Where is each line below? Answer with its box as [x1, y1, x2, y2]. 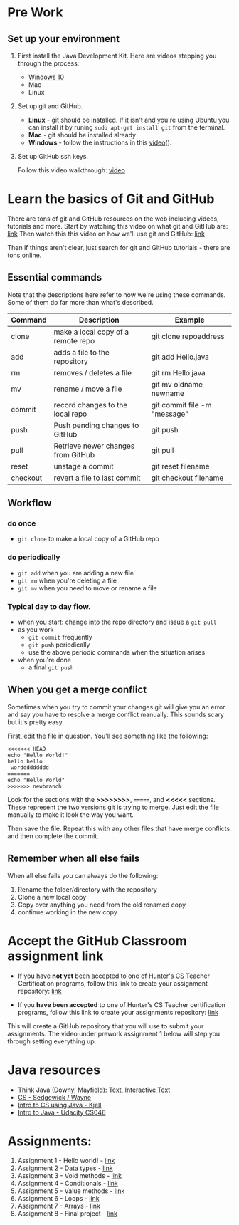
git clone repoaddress [151, 331, 225, 341]
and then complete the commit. [7, 831, 100, 840]
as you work [17, 625, 54, 634]
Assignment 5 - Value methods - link [17, 1187, 125, 1195]
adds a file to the [53, 347, 110, 357]
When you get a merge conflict [7, 684, 147, 696]
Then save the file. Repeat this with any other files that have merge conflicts [7, 824, 230, 833]
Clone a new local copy [17, 892, 87, 901]
